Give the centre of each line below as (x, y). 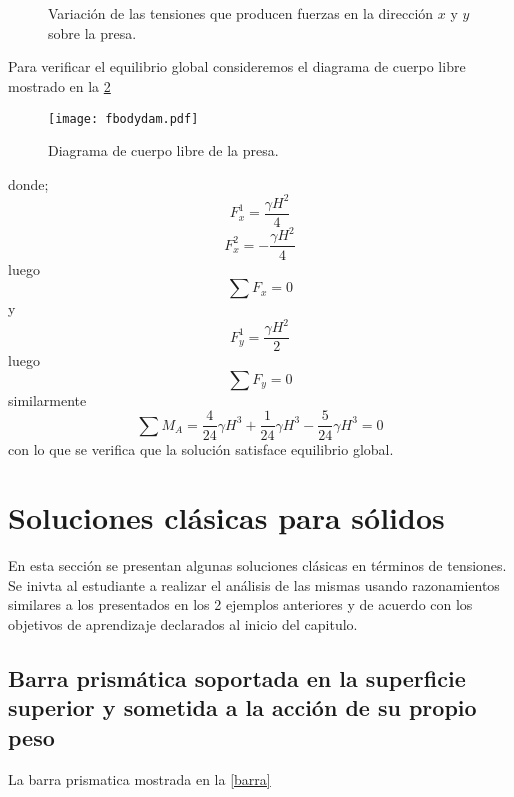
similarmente (47, 399)
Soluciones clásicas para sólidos (226, 517)
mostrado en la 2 (59, 85)
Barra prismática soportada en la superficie (237, 678)
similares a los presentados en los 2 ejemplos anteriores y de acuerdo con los (240, 604)
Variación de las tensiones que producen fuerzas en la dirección (241, 13)
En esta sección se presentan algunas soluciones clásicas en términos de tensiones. (257, 565)
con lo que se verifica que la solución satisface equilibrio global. (201, 448)
